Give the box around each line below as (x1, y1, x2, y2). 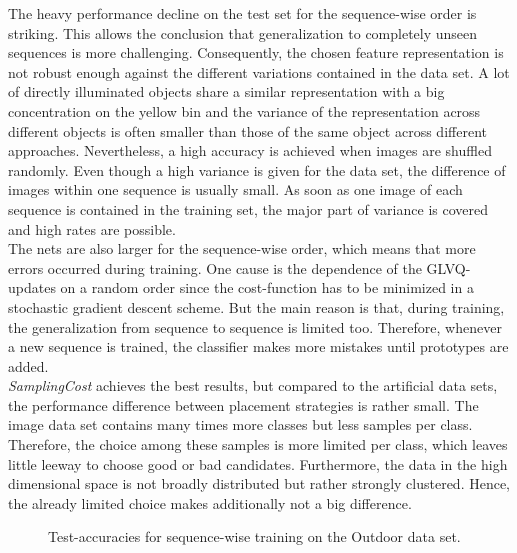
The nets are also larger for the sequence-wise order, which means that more (8, 238, 476, 259)
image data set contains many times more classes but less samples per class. (8, 414, 473, 435)
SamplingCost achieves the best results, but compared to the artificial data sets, (8, 375, 498, 396)
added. (8, 355, 49, 376)
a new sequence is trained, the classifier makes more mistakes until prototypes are (8, 336, 509, 357)
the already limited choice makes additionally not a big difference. (8, 492, 412, 513)
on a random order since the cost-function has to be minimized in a (60, 277, 474, 298)
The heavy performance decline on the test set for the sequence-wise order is (8, 3, 477, 23)
